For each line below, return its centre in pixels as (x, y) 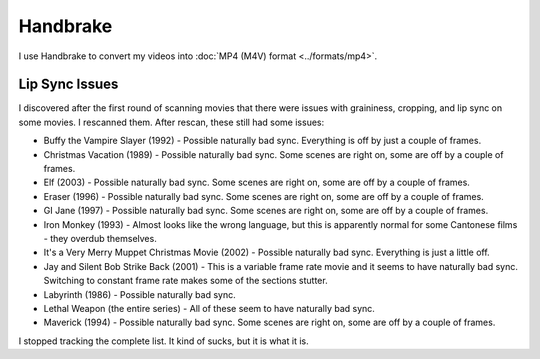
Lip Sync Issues (68, 84)
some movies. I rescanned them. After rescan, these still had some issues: (171, 122)
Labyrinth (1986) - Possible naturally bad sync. (139, 294)
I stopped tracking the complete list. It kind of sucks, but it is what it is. (163, 341)
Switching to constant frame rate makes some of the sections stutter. (186, 281)
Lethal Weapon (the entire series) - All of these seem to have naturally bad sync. (209, 308)
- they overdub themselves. (100, 238)
